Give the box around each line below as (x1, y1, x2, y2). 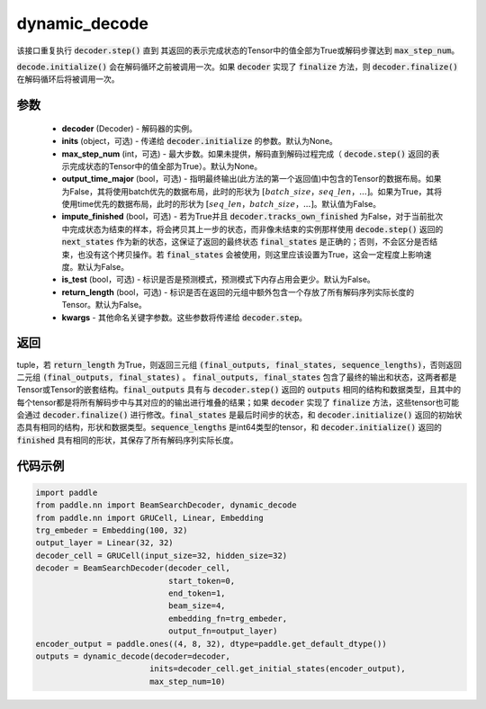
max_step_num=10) (148, 676, 226, 687)
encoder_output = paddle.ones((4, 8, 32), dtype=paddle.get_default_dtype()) (35, 639, 387, 649)
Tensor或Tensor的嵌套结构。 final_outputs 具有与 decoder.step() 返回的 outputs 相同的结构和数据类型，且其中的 (16, 384, 462, 395)
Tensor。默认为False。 (61, 300, 148, 310)
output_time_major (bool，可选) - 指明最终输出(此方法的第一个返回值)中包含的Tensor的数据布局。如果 (61, 174, 442, 184)
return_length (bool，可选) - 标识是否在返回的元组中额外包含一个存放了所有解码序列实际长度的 (61, 286, 414, 297)
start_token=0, (167, 576, 236, 586)
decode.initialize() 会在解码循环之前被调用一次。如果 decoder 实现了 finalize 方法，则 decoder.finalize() (16, 61, 458, 72)
